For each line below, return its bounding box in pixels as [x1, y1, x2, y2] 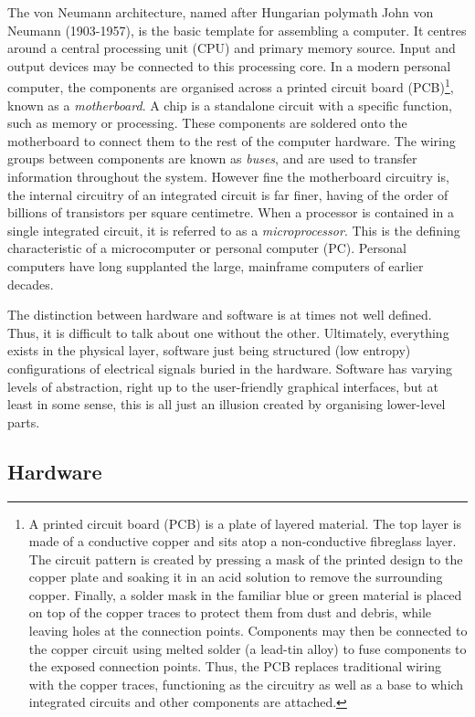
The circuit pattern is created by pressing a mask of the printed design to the [28, 549, 463, 568]
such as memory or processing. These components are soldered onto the [7, 113, 407, 132]
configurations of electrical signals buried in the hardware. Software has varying [7, 358, 453, 377]
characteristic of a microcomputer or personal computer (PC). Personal [7, 238, 406, 258]
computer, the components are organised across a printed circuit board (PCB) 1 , [7, 75, 454, 97]
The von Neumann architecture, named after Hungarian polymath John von [7, 3, 434, 21]
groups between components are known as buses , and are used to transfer [7, 149, 417, 168]
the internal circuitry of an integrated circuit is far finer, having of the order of [7, 185, 449, 204]
